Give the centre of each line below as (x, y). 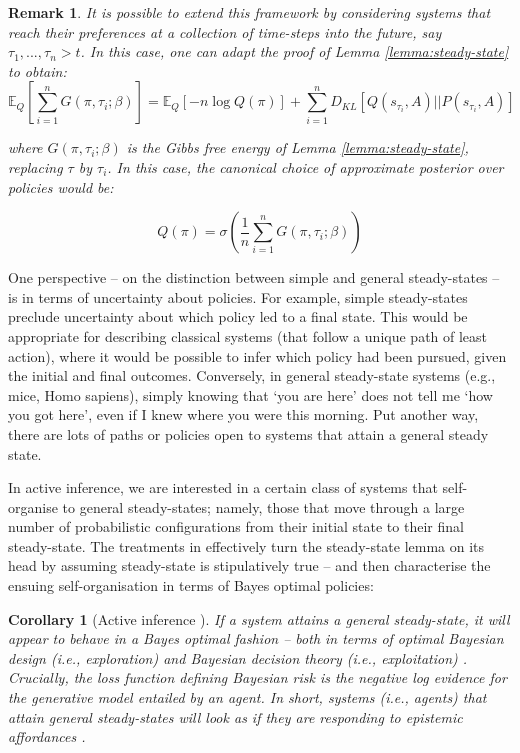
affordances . (47, 736)
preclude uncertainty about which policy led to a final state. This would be (238, 316)
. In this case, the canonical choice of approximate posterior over (305, 166)
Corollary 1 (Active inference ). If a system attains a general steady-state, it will (259, 618)
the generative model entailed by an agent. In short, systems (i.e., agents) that (247, 697)
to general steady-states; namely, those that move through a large (263, 506)
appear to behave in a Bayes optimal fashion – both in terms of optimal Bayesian (256, 638)
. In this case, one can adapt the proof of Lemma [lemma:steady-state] (294, 51)
